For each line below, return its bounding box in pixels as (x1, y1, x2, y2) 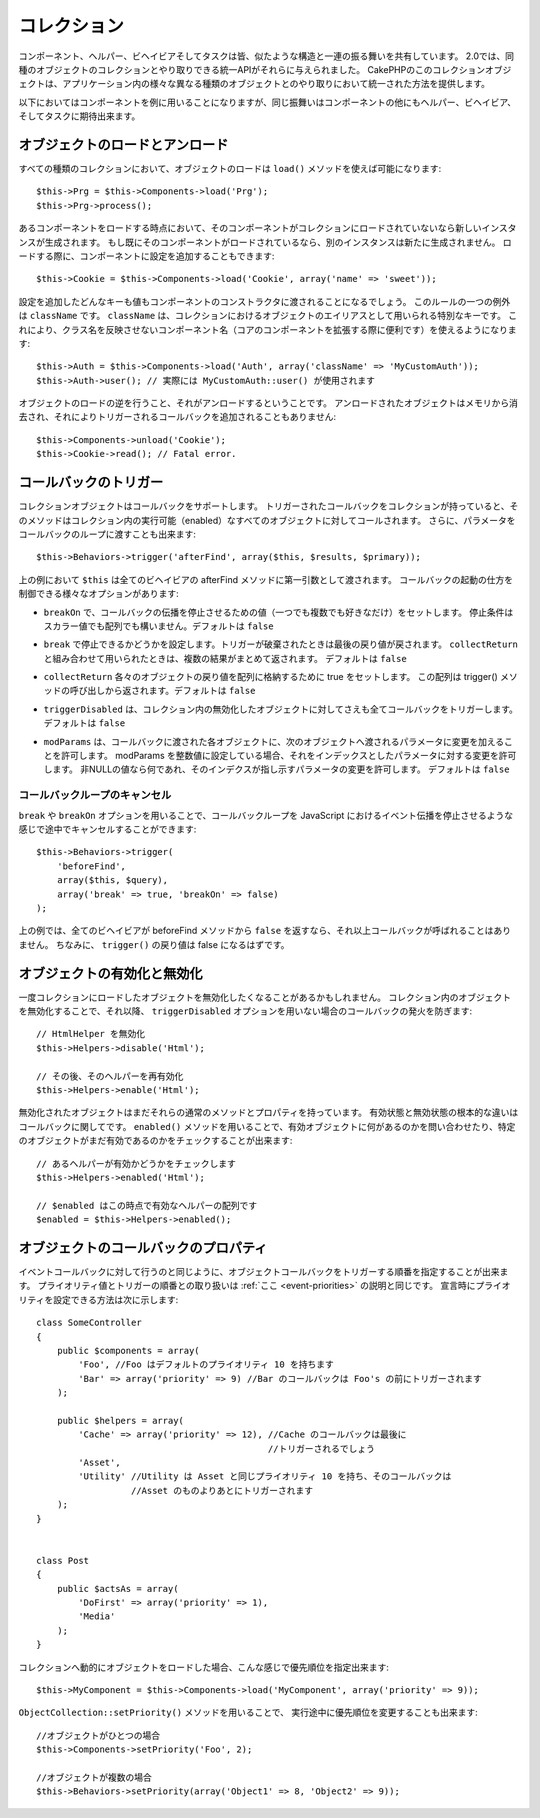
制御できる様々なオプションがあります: (18, 588, 179, 600)
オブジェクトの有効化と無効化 (18, 965, 203, 982)
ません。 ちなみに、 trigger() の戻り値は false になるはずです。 (18, 938, 290, 950)
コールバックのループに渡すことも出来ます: (18, 528, 197, 540)
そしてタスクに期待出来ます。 (18, 110, 141, 122)
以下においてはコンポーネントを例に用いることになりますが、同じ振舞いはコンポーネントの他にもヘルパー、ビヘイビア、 (18, 96, 517, 108)
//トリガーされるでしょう (267, 1443, 375, 1454)
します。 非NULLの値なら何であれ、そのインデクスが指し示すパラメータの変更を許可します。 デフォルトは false (43, 763, 510, 775)
